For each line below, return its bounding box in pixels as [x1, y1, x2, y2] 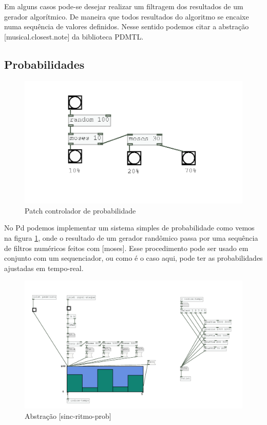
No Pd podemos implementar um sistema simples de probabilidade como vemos [4, 222, 255, 233]
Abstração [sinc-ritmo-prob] [25, 410, 111, 421]
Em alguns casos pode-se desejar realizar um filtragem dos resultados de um [4, 1, 243, 11]
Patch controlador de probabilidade [25, 205, 136, 216]
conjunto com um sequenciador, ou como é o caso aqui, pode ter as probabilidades [4, 253, 263, 263]
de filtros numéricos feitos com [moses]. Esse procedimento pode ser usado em [4, 242, 249, 253]
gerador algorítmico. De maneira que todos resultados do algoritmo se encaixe [4, 11, 249, 22]
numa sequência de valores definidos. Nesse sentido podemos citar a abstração [4, 21, 249, 32]
